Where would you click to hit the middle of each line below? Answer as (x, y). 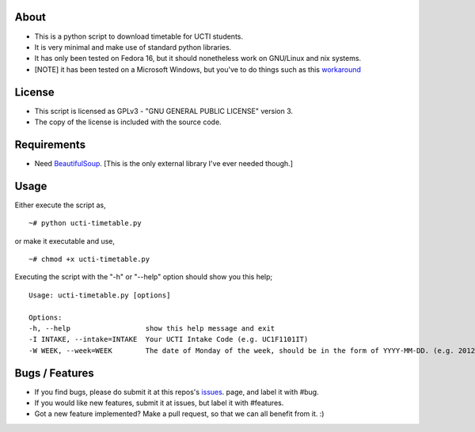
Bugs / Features (54, 373)
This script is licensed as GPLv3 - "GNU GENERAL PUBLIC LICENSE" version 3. (163, 111)
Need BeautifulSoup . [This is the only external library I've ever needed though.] (163, 163)
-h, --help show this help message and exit (152, 328)
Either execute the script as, (60, 205)
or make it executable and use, (65, 241)
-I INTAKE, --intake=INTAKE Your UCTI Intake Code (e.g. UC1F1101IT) (169, 339)
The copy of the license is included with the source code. (128, 122)
